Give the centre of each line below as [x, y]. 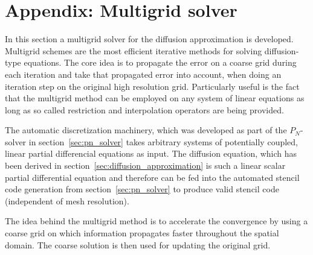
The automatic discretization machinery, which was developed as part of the [146, 130]
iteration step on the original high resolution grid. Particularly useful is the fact [152, 86]
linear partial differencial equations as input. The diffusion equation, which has [151, 153]
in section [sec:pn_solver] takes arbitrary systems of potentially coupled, [163, 141]
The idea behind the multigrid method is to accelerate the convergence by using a [156, 221]
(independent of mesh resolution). [67, 200]
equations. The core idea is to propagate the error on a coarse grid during [160, 62]
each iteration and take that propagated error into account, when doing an [143, 74]
